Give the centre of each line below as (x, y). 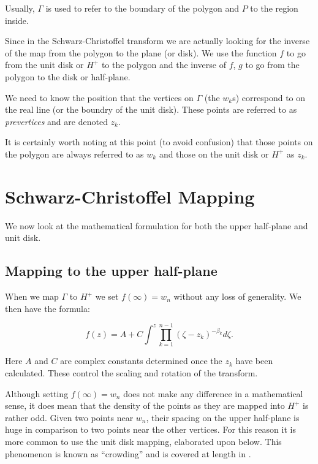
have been (254, 361)
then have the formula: (47, 308)
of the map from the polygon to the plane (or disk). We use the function (141, 52)
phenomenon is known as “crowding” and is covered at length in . (128, 453)
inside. (17, 20)
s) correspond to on (269, 97)
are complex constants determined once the (141, 361)
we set (107, 296)
